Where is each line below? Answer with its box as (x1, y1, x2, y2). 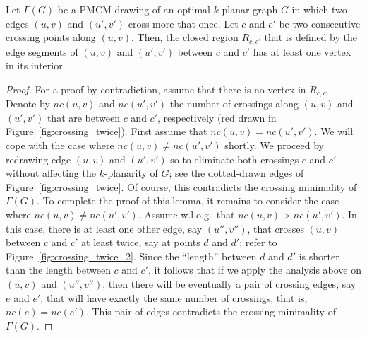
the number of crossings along (169, 96, 299, 111)
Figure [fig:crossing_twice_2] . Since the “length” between (6, 248, 257, 263)
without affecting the (6, 165, 96, 180)
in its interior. (6, 58, 66, 73)
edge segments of (6, 44, 78, 59)
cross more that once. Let (128, 16, 239, 30)
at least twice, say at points (81, 235, 200, 250)
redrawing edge (6, 151, 71, 166)
